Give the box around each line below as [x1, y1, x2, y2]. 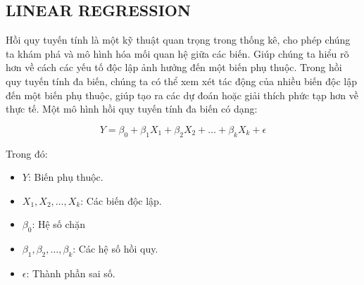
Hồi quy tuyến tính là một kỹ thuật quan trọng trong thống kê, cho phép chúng [6, 32, 351, 47]
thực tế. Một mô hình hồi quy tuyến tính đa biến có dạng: [6, 101, 258, 116]
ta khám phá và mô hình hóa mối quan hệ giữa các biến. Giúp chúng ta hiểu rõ [6, 46, 349, 61]
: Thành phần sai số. [26, 265, 115, 280]
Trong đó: [6, 146, 48, 160]
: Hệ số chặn [32, 217, 85, 232]
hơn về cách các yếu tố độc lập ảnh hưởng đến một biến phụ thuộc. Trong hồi [6, 60, 342, 75]
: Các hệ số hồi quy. [73, 241, 158, 256]
